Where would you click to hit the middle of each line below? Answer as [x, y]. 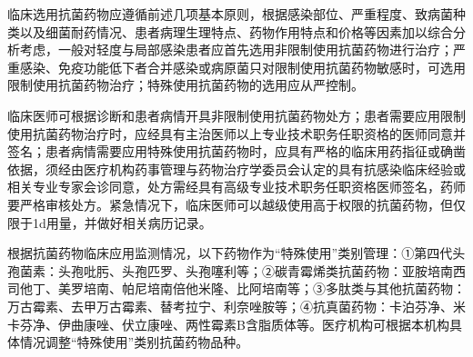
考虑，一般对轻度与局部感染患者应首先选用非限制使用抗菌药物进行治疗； [236, 50]
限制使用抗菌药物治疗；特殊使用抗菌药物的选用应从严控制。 [186, 85]
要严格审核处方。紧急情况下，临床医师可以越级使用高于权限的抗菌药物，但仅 [236, 204]
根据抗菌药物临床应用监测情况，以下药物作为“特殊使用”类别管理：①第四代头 [236, 253]
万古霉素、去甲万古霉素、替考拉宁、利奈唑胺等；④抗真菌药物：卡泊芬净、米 [236, 306]
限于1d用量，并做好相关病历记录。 [110, 222]
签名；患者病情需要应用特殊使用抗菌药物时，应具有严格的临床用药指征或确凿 [236, 151]
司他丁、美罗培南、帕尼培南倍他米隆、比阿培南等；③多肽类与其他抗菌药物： [236, 288]
